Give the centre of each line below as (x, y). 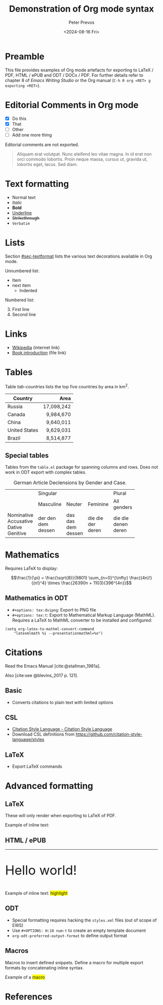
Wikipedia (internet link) (36, 347)
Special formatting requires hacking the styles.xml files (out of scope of (84, 920)
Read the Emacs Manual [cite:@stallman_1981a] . (53, 666)
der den (47, 518)
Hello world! (41, 870)
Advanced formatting (49, 786)
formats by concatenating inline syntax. (44, 968)
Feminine (98, 504)
